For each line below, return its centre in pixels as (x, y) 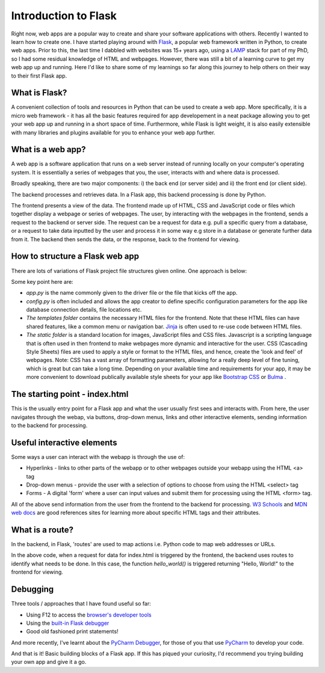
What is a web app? (49, 149)
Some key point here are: (42, 281)
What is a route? (42, 530)
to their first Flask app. (39, 76)
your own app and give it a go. (49, 662)
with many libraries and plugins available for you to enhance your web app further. (113, 132)
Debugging (32, 589)
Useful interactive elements (64, 442)
